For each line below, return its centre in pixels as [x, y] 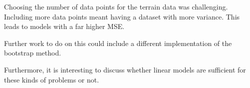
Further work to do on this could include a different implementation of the [118, 43]
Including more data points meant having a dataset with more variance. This [122, 16]
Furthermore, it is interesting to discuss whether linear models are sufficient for [125, 69]
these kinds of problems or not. [52, 79]
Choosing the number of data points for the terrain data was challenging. [116, 6]
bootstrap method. [33, 53]
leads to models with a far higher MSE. [64, 26]
